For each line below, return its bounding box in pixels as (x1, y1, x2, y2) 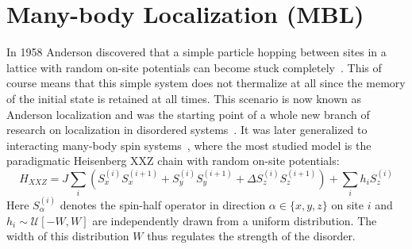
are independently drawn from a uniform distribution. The (92, 212, 377, 228)
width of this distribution (6, 228, 129, 244)
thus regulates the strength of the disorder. (147, 228, 356, 244)
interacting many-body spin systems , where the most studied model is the (6, 136, 372, 153)
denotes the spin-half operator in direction (60, 196, 266, 213)
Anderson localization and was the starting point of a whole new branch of (6, 105, 370, 122)
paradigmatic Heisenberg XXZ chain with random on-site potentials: (6, 152, 340, 169)
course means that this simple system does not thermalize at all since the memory (6, 75, 406, 91)
